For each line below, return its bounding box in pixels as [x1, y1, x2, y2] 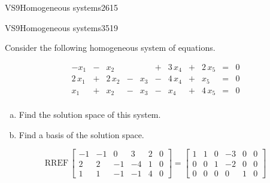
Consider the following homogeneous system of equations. [5, 41, 216, 54]
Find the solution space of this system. [19, 108, 161, 121]
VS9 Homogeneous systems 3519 [5, 21, 118, 33]
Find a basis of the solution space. [19, 128, 144, 141]
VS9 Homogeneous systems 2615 [5, 1, 118, 13]
